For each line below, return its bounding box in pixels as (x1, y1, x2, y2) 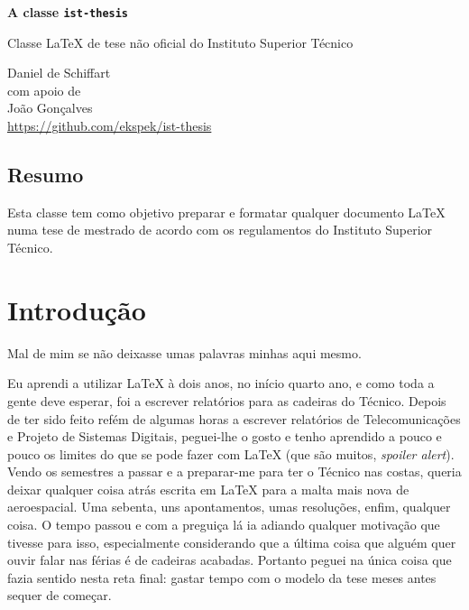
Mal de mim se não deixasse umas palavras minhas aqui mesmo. (7, 343, 362, 362)
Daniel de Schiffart (7, 63, 111, 82)
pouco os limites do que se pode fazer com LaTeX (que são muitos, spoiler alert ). (7, 444, 455, 463)
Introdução (7, 291, 146, 328)
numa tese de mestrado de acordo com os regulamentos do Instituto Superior (7, 220, 433, 239)
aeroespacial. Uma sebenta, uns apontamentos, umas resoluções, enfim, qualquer (7, 497, 451, 516)
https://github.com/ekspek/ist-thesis (7, 116, 212, 135)
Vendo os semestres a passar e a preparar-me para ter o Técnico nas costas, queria (7, 462, 462, 481)
